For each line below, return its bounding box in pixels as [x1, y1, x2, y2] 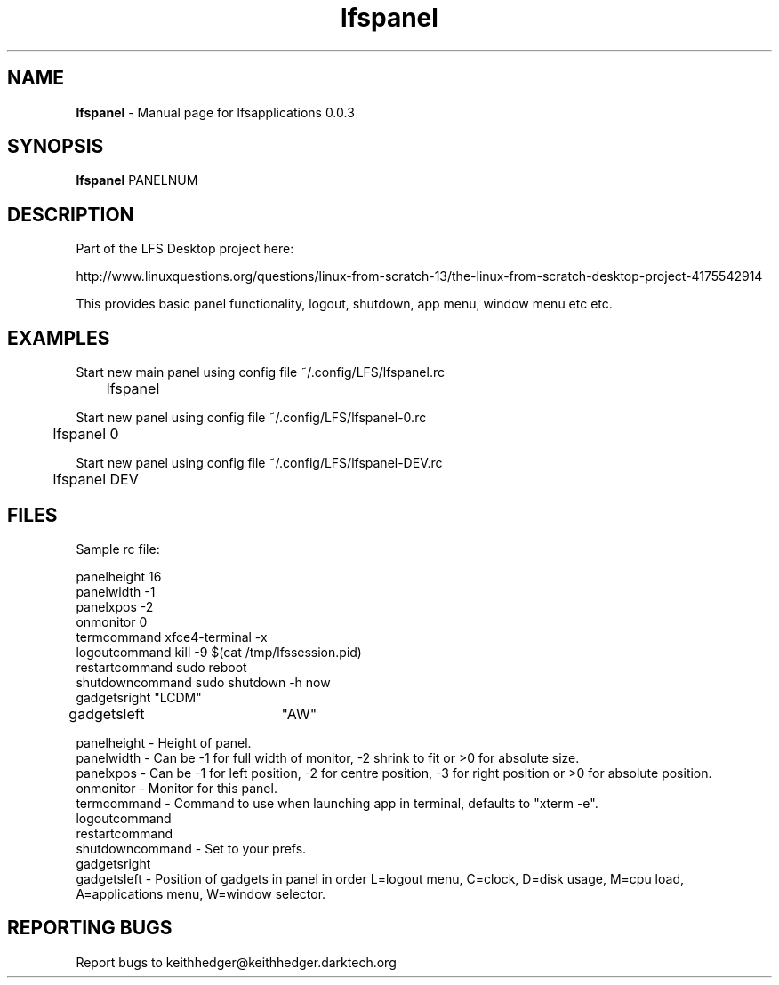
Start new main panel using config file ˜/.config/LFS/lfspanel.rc [76, 364, 445, 380]
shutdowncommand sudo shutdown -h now [76, 674, 331, 690]
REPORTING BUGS [7, 917, 173, 940]
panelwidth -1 [76, 583, 156, 599]
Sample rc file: [76, 541, 160, 557]
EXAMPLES [7, 326, 110, 349]
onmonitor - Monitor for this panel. [76, 780, 277, 796]
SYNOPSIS [7, 135, 104, 158]
